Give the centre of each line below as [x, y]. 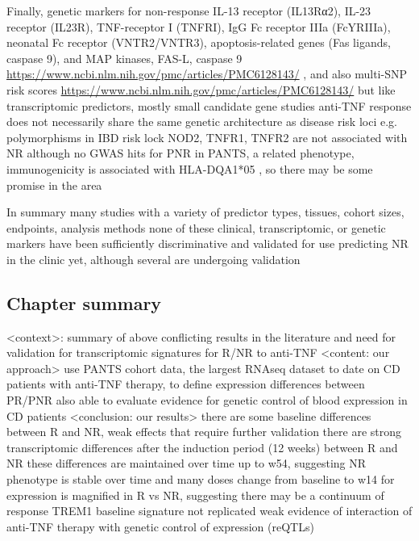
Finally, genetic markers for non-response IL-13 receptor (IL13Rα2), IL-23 [189, 10]
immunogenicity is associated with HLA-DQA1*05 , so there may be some [190, 168]
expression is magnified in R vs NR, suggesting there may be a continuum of [195, 495]
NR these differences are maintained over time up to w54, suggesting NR [187, 463]
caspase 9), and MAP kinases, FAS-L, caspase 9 [124, 58]
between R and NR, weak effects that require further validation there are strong [204, 432]
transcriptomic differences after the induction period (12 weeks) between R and [202, 447]
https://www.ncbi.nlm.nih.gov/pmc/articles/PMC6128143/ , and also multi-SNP [207, 74]
